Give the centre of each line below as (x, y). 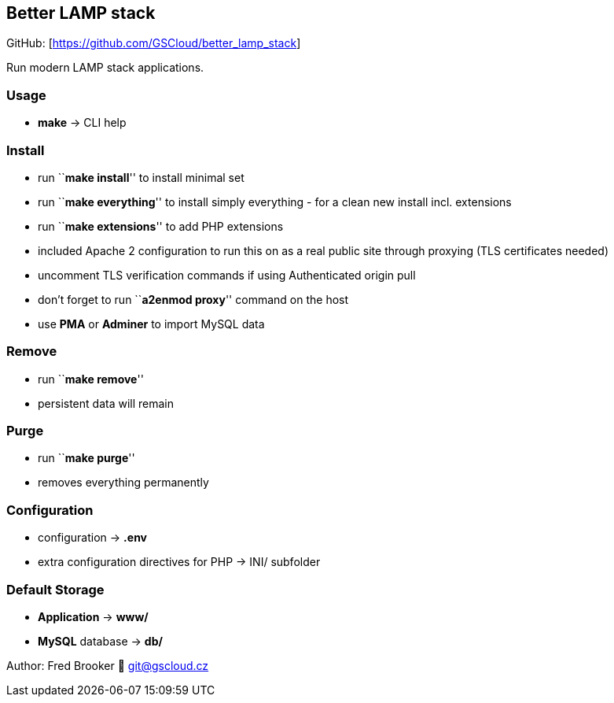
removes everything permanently (123, 483)
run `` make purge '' (86, 458)
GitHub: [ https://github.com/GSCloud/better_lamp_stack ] (154, 43)
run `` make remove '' (91, 379)
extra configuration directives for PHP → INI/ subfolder (179, 562)
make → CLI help (82, 123)
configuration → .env (92, 538)
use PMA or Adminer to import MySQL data (151, 324)
